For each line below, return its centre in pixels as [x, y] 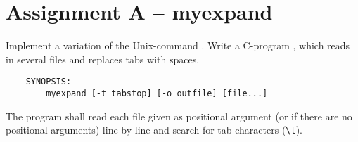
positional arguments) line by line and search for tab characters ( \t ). [154, 130]
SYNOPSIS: [49, 82]
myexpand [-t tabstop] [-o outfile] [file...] [157, 93]
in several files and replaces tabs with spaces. [103, 59]
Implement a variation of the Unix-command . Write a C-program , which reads [178, 45]
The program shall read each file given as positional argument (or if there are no [179, 116]
